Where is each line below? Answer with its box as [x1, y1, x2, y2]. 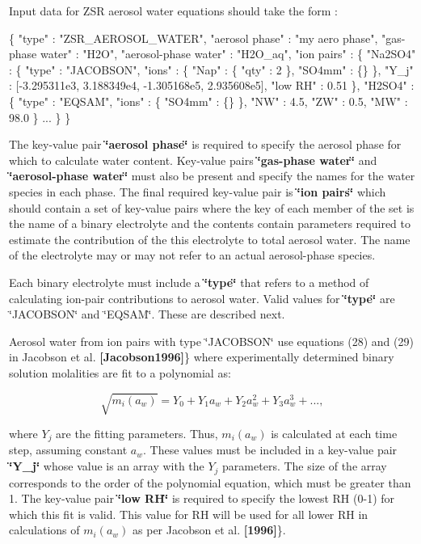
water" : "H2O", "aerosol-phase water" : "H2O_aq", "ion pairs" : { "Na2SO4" [40, 45, 416, 62]
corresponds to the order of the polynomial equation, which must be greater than [9, 474, 411, 491]
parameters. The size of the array [222, 458, 387, 474]
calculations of [9, 521, 80, 538]
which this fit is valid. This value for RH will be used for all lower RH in [9, 505, 368, 522]
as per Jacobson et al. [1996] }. [133, 521, 286, 538]
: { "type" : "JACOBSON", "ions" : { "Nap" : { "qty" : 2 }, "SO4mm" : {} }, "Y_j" [9, 61, 414, 78]
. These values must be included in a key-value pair [143, 441, 398, 458]
